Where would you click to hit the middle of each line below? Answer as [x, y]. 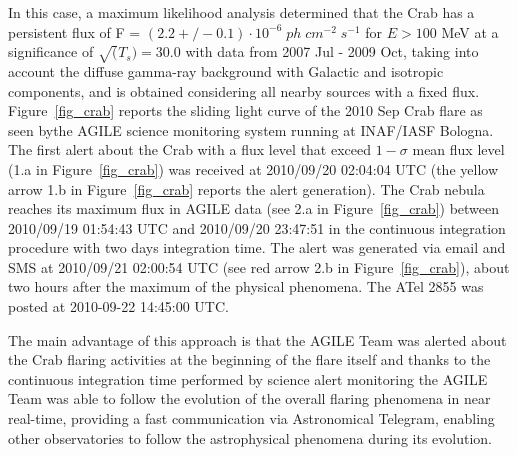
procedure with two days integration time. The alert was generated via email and [257, 247]
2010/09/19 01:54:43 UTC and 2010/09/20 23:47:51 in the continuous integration [257, 227]
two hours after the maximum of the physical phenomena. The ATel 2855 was [246, 286]
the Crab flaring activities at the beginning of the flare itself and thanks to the [249, 359]
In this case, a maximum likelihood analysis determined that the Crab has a [241, 12]
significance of [51, 51]
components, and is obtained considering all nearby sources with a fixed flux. [244, 90]
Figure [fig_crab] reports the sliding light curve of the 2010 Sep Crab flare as [245, 110]
